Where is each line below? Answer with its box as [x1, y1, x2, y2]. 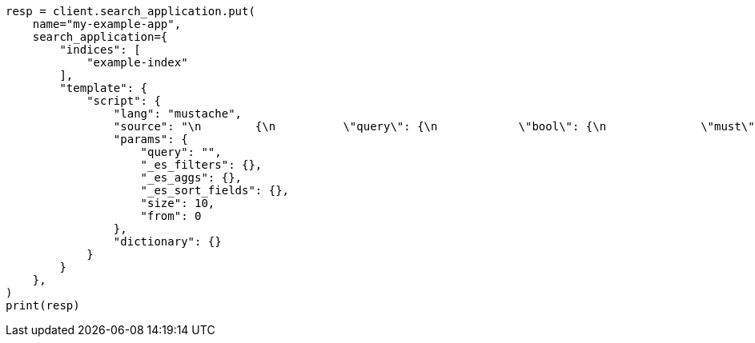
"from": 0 [140, 209, 202, 222]
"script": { [86, 94, 161, 107]
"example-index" [86, 56, 188, 69]
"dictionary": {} [113, 235, 222, 248]
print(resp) [6, 299, 80, 312]
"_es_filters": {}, [140, 158, 263, 171]
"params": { [113, 133, 188, 146]
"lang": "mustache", [113, 107, 243, 120]
